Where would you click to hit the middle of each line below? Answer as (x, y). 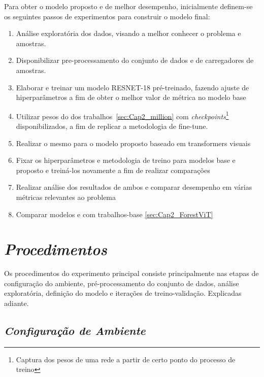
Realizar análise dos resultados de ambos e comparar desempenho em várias (134, 187)
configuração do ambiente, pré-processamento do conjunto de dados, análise (122, 283)
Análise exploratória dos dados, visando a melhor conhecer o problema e (128, 33)
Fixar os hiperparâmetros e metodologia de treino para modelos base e (126, 160)
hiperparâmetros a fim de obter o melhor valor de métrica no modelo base (131, 97)
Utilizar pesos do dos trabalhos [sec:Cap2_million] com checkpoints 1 (122, 115)
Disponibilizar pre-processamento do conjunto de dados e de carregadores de (135, 60)
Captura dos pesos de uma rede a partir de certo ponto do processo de (126, 359)
